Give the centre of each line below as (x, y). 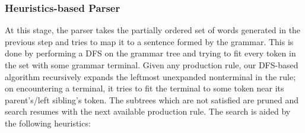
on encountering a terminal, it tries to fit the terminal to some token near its (144, 88)
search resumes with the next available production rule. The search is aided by (148, 111)
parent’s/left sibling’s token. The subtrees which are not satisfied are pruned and (152, 99)
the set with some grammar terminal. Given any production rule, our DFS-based (152, 65)
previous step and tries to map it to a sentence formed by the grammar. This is (149, 41)
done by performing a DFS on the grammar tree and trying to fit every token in (150, 53)
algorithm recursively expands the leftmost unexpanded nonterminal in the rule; (150, 76)
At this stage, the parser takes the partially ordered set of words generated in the (153, 30)
